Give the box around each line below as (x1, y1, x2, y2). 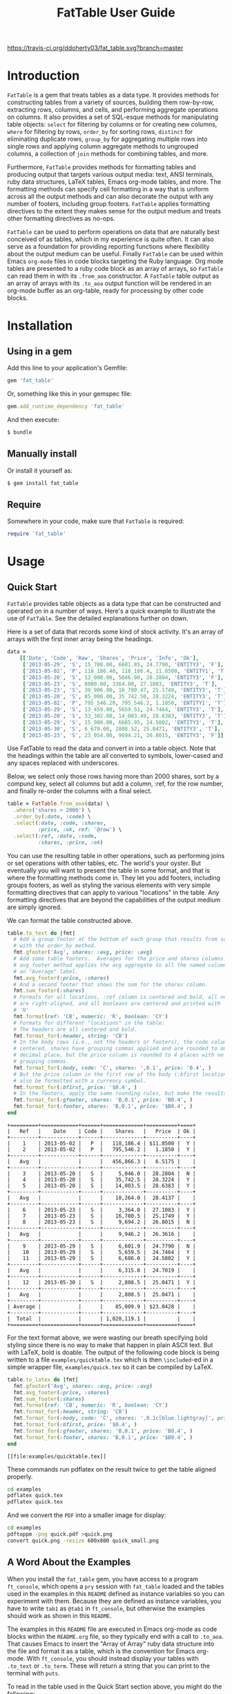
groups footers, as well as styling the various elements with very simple (7, 881, 211, 889)
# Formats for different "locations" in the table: (13, 1019, 166, 1027)
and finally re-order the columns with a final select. (7, 787, 153, 795)
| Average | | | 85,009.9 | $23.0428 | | (7, 1303, 196, 1310)
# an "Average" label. (13, 968, 79, 975)
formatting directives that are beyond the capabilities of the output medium (7, 895, 221, 904)
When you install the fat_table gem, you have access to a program (7, 1574, 199, 1583)
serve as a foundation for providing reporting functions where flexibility (7, 242, 210, 251)
